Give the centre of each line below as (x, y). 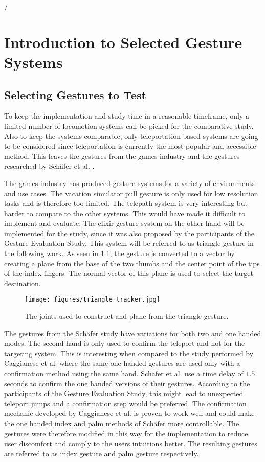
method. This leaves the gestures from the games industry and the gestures (122, 156)
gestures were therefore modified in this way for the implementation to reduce (126, 433)
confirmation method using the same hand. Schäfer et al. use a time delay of (124, 373)
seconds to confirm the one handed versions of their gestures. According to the (127, 383)
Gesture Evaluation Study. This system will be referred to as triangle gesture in (129, 243)
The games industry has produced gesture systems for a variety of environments (129, 183)
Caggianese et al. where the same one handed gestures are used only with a (122, 363)
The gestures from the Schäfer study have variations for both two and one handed (133, 333)
